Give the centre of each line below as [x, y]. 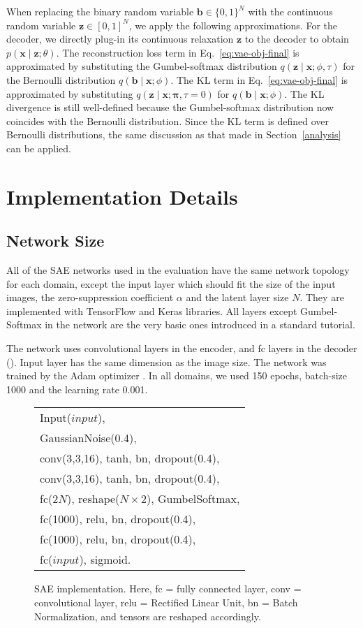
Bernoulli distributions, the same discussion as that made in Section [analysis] [174, 134]
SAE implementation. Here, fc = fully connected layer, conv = [168, 589]
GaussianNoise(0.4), [88, 438]
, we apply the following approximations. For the [233, 25]
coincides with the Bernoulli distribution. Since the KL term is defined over [168, 121]
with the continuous [290, 11]
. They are [322, 297]
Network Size [55, 241]
